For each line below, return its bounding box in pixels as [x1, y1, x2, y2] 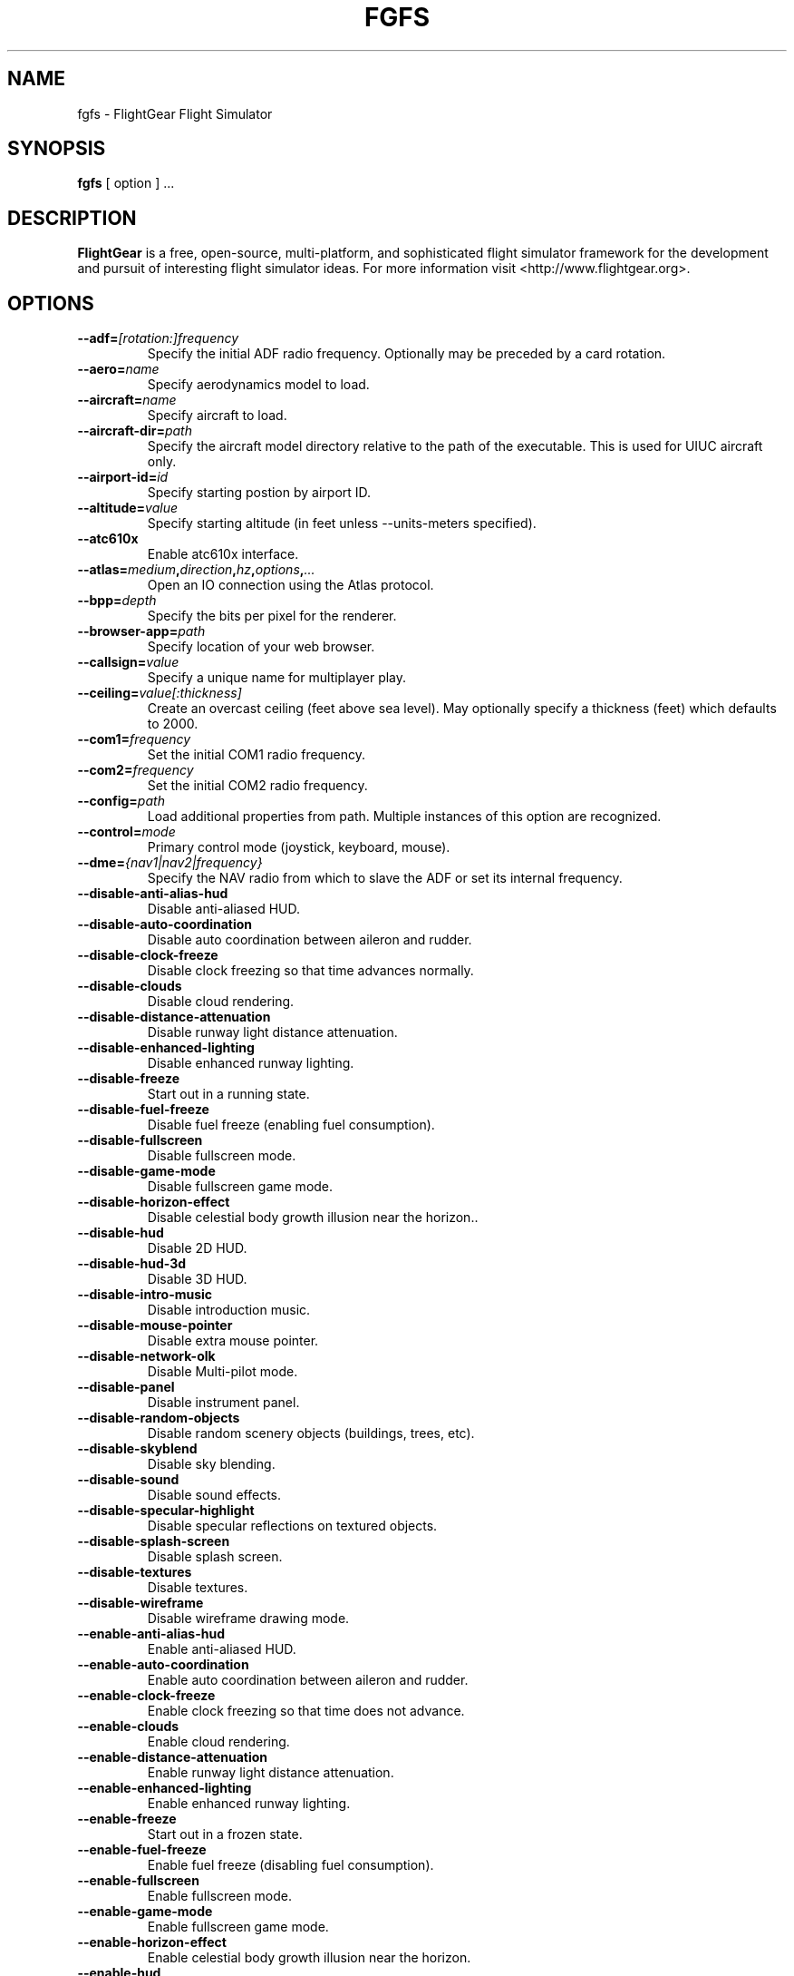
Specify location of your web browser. [147, 639, 375, 655]
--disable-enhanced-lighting [77, 1040, 255, 1056]
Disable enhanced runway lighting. [147, 1055, 354, 1071]
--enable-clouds [77, 1718, 179, 1735]
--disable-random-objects [77, 1410, 240, 1426]
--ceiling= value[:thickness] [77, 685, 242, 701]
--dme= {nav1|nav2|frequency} [77, 855, 263, 871]
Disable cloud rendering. [147, 993, 295, 1010]
